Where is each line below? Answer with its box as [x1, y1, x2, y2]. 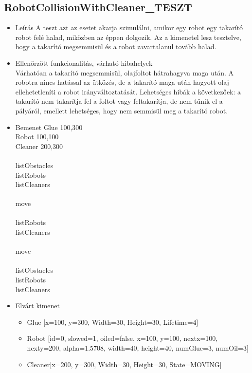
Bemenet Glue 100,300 [15, 122, 83, 132]
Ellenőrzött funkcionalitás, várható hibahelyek [15, 57, 153, 68]
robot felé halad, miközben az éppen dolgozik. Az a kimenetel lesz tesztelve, [15, 32, 241, 42]
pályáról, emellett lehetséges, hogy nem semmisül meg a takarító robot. [15, 105, 228, 115]
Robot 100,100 [15, 131, 59, 142]
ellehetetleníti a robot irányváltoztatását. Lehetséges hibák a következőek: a [15, 86, 241, 96]
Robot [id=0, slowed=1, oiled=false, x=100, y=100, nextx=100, [27, 333, 218, 343]
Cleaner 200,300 [15, 141, 63, 151]
